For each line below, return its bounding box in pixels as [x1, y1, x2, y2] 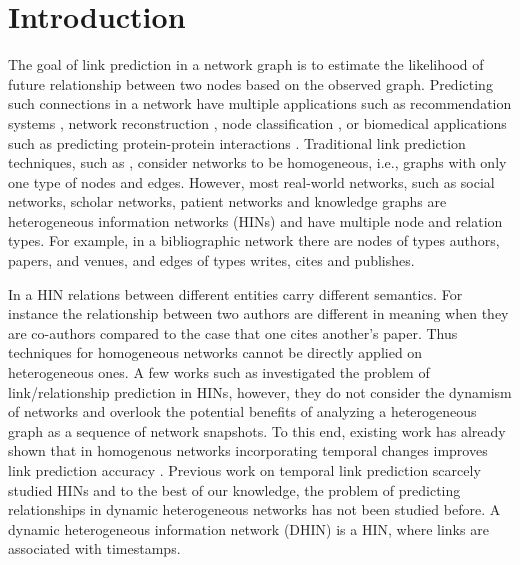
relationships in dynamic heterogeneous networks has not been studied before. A [8, 499, 501, 520]
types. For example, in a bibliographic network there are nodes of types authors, [8, 230, 500, 251]
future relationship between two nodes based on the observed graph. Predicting [8, 73, 493, 94]
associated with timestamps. [8, 538, 181, 559]
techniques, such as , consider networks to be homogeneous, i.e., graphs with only [8, 152, 507, 173]
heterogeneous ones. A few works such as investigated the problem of [8, 362, 430, 383]
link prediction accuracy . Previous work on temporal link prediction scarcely [8, 460, 481, 480]
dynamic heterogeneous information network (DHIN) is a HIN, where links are [8, 518, 489, 539]
